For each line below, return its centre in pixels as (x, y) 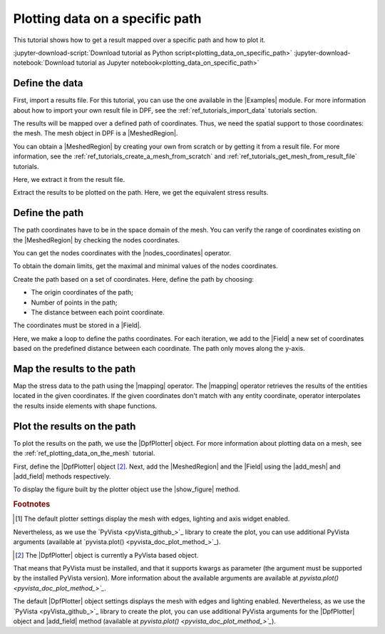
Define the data (48, 83)
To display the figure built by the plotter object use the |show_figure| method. (127, 489)
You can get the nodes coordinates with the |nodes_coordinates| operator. (122, 253)
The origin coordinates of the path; (82, 292)
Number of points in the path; (74, 302)
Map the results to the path (75, 368)
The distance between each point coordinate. (98, 312)
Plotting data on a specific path (107, 19)
